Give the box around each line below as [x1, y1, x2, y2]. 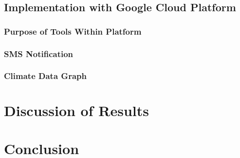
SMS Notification [4, 47, 74, 59]
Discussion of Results [4, 100, 149, 120]
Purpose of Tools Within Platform [4, 25, 142, 37]
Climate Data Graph [4, 70, 87, 82]
